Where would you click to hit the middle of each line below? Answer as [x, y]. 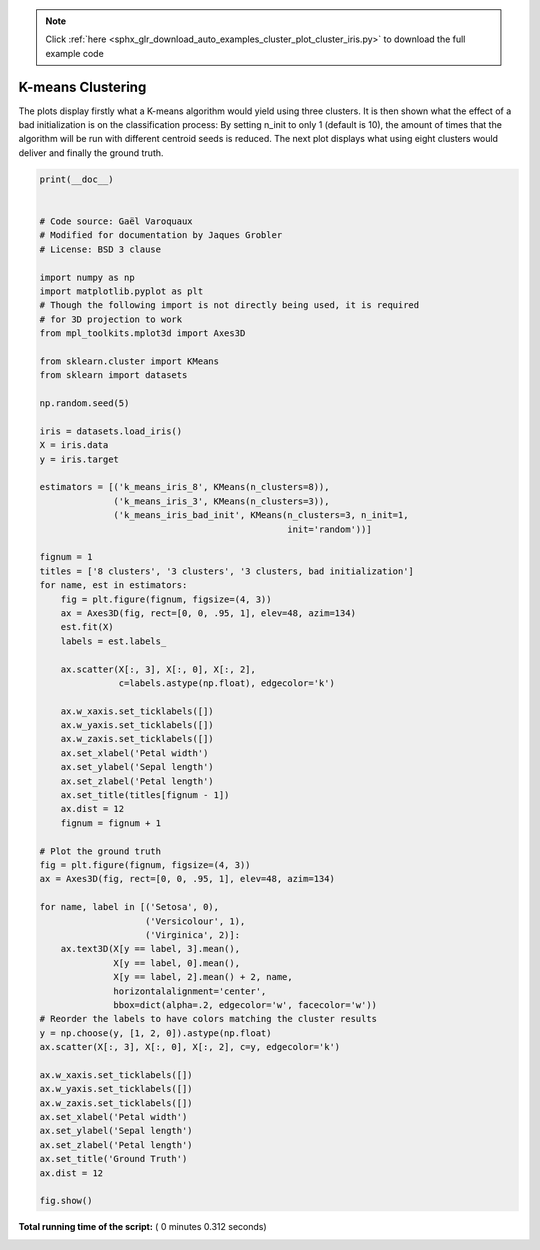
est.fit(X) [87, 627]
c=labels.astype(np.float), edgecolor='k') [226, 683]
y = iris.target [79, 459]
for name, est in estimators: [113, 585]
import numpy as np [87, 277]
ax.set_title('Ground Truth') [113, 1159]
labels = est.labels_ [113, 641]
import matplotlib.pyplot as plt [121, 291]
